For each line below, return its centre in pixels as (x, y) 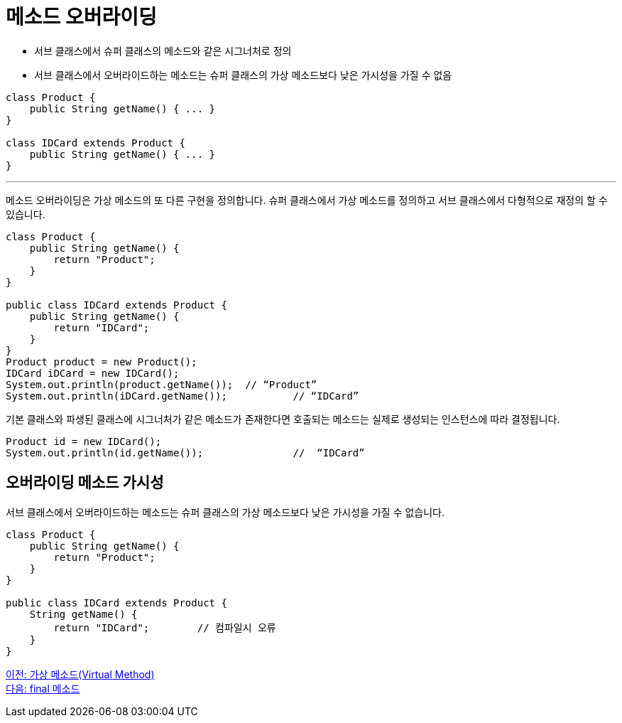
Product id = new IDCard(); (84, 441)
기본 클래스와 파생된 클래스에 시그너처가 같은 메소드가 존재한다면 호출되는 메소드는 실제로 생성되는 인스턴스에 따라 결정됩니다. (283, 419)
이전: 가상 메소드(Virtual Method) (80, 674)
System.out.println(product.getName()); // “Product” (162, 384)
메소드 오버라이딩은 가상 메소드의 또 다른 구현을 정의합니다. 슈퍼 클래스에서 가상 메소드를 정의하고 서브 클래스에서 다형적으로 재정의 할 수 (307, 200)
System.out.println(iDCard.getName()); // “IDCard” (182, 396)
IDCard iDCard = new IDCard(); (93, 373)
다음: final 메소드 (43, 688)
